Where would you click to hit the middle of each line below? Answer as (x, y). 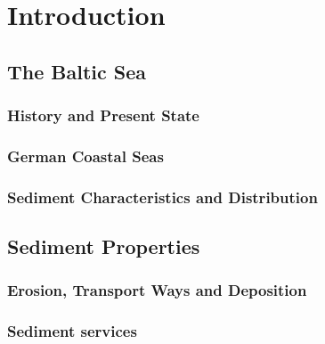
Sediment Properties (104, 246)
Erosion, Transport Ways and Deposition (157, 290)
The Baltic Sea (77, 71)
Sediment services (72, 331)
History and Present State (103, 115)
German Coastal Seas (85, 156)
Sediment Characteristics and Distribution (162, 197)
